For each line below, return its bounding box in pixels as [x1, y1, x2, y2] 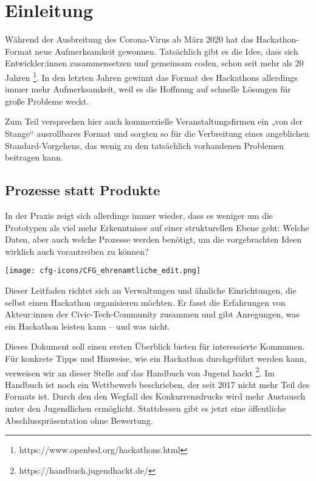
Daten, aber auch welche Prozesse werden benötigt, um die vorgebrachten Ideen [5, 233, 302, 246]
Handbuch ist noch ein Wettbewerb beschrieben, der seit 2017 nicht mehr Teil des [5, 378, 310, 390]
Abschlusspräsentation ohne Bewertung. [5, 414, 153, 426]
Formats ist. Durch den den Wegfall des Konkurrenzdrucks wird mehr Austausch [5, 390, 306, 403]
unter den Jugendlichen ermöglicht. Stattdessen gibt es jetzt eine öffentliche [5, 401, 286, 414]
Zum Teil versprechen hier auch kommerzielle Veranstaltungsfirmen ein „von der [5, 115, 303, 128]
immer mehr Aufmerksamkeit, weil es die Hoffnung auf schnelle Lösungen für [5, 83, 291, 95]
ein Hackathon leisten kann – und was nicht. [5, 319, 170, 332]
